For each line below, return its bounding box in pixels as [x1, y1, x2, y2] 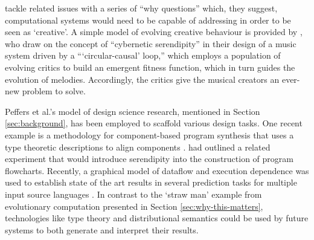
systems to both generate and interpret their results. [5, 223, 199, 236]
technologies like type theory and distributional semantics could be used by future [5, 212, 309, 224]
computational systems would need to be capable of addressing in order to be [5, 13, 291, 26]
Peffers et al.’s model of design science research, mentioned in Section [5, 105, 260, 117]
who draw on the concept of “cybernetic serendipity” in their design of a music [5, 37, 296, 50]
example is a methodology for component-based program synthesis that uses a [5, 128, 294, 141]
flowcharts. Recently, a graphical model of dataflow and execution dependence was [5, 164, 309, 177]
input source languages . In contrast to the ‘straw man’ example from [5, 187, 262, 200]
